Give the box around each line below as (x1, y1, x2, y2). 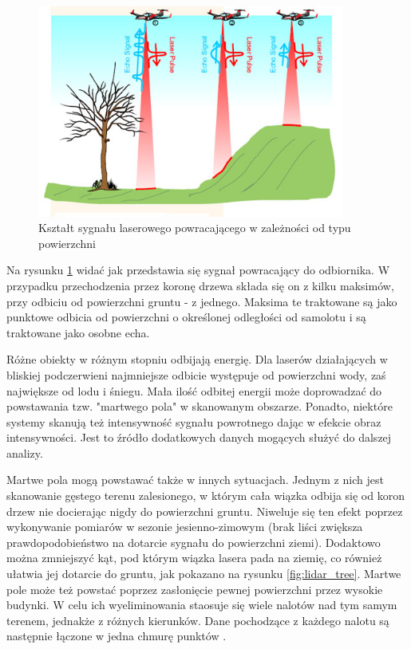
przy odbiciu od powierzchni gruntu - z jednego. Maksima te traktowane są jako (6, 293, 397, 309)
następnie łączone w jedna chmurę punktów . (6, 627, 227, 644)
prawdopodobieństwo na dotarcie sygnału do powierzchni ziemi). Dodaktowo (6, 533, 381, 550)
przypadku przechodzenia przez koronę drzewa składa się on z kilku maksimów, (6, 277, 394, 293)
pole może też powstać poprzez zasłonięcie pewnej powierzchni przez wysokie (6, 580, 383, 597)
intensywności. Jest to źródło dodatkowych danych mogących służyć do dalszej (6, 429, 392, 446)
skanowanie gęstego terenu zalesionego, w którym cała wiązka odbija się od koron (6, 487, 405, 504)
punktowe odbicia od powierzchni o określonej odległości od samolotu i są (6, 309, 366, 325)
